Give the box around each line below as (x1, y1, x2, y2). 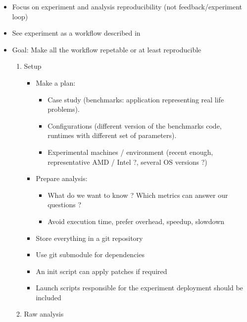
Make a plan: (36, 77, 76, 88)
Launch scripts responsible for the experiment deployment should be (36, 282, 243, 293)
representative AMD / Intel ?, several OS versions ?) (48, 156, 207, 167)
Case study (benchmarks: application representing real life (48, 94, 224, 104)
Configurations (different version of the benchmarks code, (48, 120, 222, 131)
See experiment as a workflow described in (12, 28, 141, 38)
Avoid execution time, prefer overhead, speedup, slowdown (48, 216, 225, 226)
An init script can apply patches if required (36, 266, 167, 276)
